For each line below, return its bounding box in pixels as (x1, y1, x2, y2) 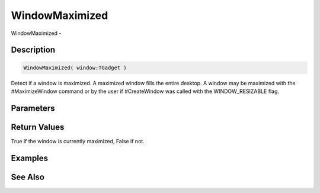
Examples (11, 153, 49, 163)
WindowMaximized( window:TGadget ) (23, 64, 127, 71)
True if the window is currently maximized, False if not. (11, 137, 145, 144)
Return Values (11, 122, 65, 132)
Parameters (11, 103, 55, 113)
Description (11, 45, 56, 55)
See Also (11, 172, 44, 182)
